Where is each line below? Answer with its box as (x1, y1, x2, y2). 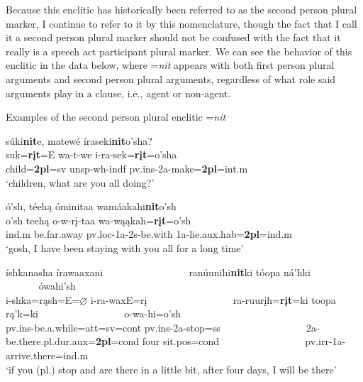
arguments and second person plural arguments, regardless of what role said (6, 71, 336, 86)
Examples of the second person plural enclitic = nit (6, 109, 226, 124)
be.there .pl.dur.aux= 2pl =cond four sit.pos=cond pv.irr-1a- (6, 334, 346, 349)
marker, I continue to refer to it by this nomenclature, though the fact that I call (6, 16, 357, 31)
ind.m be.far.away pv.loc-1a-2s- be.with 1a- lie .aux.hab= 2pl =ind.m (6, 227, 292, 241)
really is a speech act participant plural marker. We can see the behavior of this (6, 43, 352, 58)
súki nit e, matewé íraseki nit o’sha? (6, 133, 152, 148)
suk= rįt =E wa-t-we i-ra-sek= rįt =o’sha (6, 147, 177, 162)
